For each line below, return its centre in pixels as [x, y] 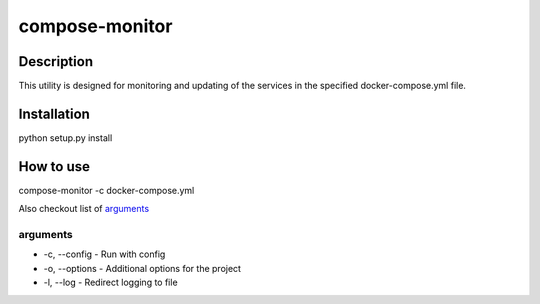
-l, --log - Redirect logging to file [111, 282]
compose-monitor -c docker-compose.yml [106, 190]
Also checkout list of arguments [84, 209]
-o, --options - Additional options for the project [142, 268]
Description [56, 61]
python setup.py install [65, 137]
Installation [54, 113]
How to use [54, 166]
